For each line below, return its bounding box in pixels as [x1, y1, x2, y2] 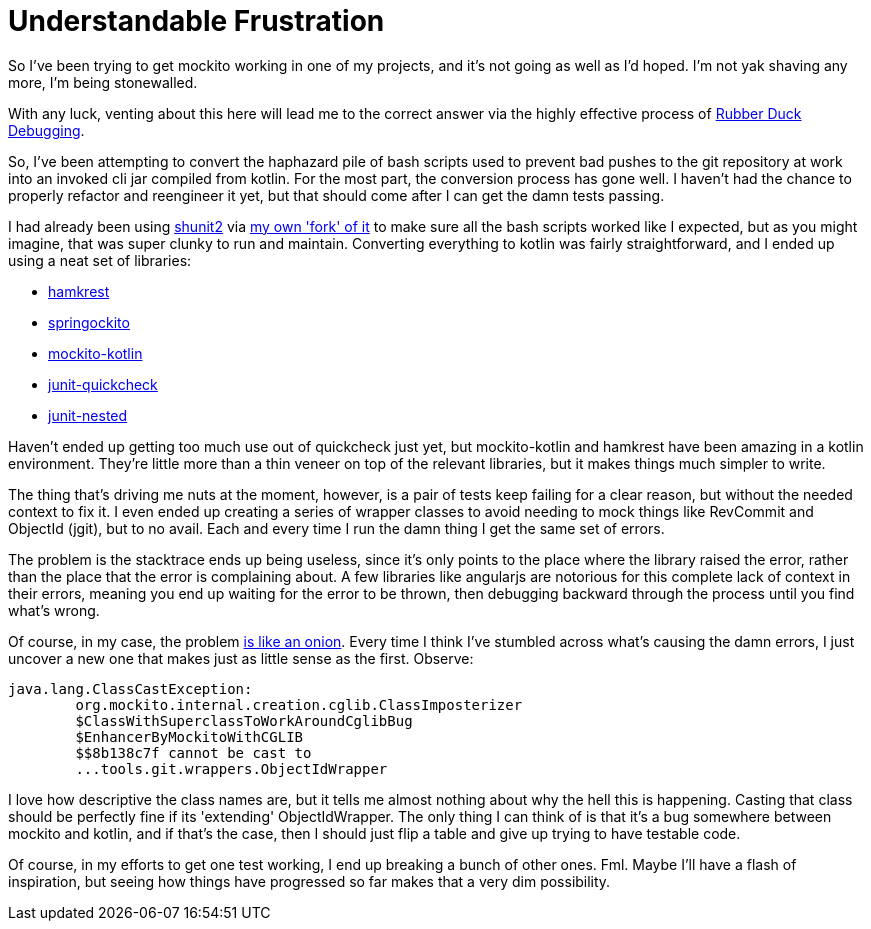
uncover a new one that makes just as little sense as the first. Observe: [8, 649, 474, 667]
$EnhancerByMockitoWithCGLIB [75, 728, 304, 745]
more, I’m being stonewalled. [8, 73, 198, 91]
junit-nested [48, 406, 128, 424]
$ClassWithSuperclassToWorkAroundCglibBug [75, 712, 413, 729]
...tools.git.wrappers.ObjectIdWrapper [75, 760, 388, 777]
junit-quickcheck [48, 375, 158, 393]
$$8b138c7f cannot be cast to [75, 744, 312, 761]
